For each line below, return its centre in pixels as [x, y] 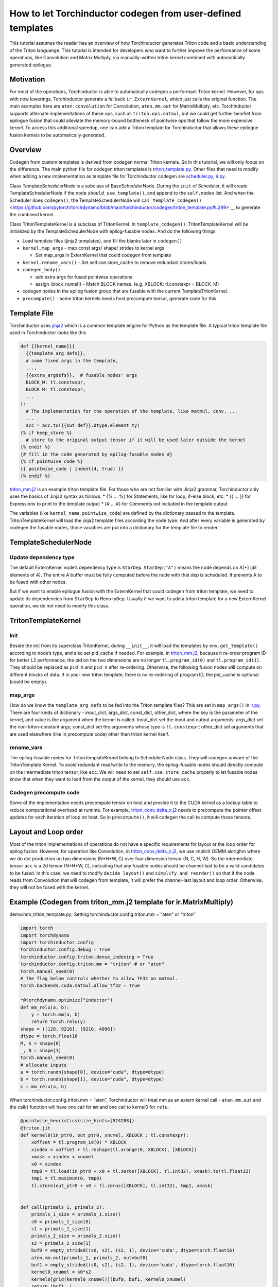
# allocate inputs [44, 1065]
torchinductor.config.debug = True [65, 950]
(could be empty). [29, 682]
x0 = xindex [46, 1164]
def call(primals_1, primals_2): [63, 1207]
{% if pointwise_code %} [52, 462]
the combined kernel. [32, 215]
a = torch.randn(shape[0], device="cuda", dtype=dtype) [92, 1072]
